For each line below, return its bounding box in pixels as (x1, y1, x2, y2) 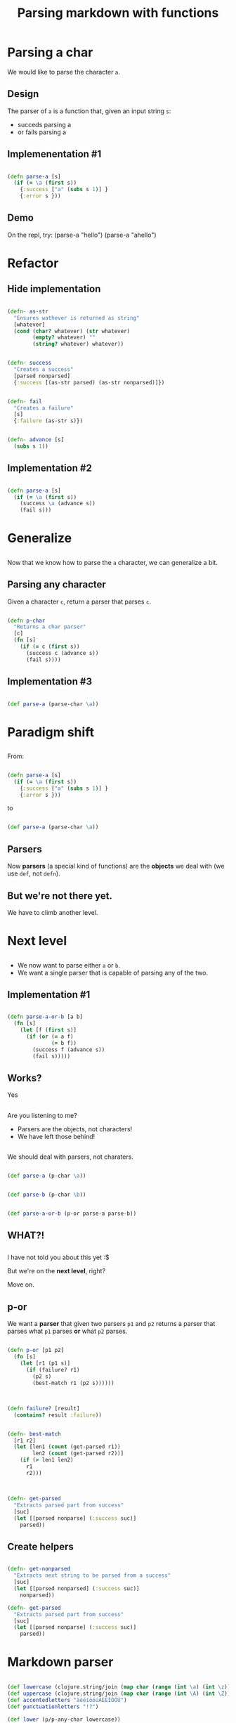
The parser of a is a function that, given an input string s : (7, 107, 171, 115)
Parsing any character (7, 578, 107, 591)
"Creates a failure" (13, 404, 74, 412)
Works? (7, 1072, 42, 1084)
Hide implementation (7, 283, 101, 295)
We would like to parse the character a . (7, 67, 121, 76)
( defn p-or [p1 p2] (7, 1347, 65, 1354)
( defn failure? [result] (7, 1405, 80, 1412)
